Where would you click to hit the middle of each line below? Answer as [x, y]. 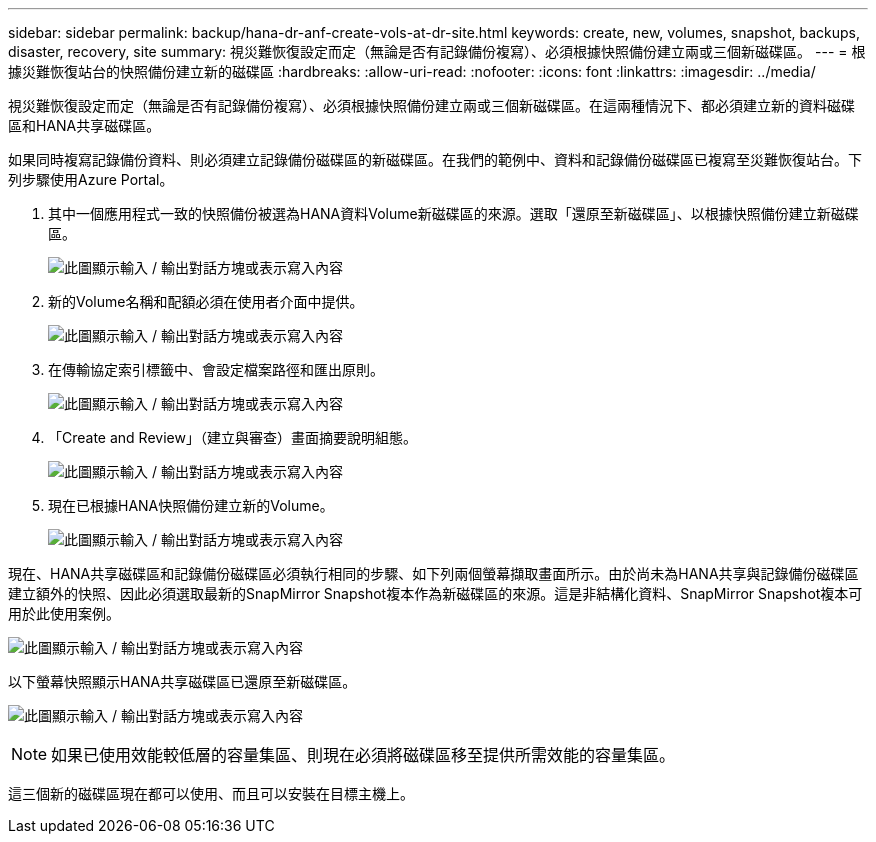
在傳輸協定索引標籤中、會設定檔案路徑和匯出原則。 [216, 369]
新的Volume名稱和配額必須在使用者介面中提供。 [206, 301]
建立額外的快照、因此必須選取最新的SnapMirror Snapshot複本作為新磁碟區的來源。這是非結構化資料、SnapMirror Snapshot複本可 [435, 593]
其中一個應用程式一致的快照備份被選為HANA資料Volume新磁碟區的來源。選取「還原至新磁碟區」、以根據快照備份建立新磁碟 [453, 213]
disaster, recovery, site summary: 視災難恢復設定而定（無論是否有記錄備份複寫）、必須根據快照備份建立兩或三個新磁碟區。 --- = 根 [437, 51]
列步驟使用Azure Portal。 [91, 179]
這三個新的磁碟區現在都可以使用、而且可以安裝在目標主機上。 [211, 793]
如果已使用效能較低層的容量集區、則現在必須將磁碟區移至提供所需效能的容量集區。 [363, 755]
